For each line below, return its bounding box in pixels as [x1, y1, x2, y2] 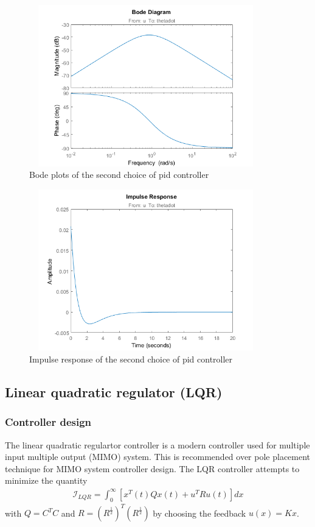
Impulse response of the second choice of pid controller [29, 352, 233, 365]
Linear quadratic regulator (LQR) [5, 382, 223, 401]
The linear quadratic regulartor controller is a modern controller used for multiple [5, 438, 310, 451]
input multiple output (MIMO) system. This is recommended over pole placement [5, 450, 311, 463]
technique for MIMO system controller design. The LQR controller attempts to [5, 462, 300, 475]
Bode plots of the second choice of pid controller [29, 168, 209, 181]
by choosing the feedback [153, 506, 246, 519]
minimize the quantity [5, 474, 88, 487]
